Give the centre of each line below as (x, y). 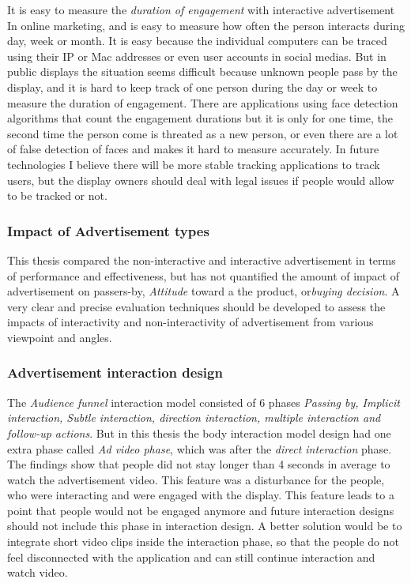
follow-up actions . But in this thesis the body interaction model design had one (199, 433)
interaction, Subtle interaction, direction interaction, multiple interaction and (194, 418)
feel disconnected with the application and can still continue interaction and (191, 557)
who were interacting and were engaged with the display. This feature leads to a (201, 495)
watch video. (38, 572)
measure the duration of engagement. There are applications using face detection (203, 102)
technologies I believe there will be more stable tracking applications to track (194, 164)
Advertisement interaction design (115, 372)
